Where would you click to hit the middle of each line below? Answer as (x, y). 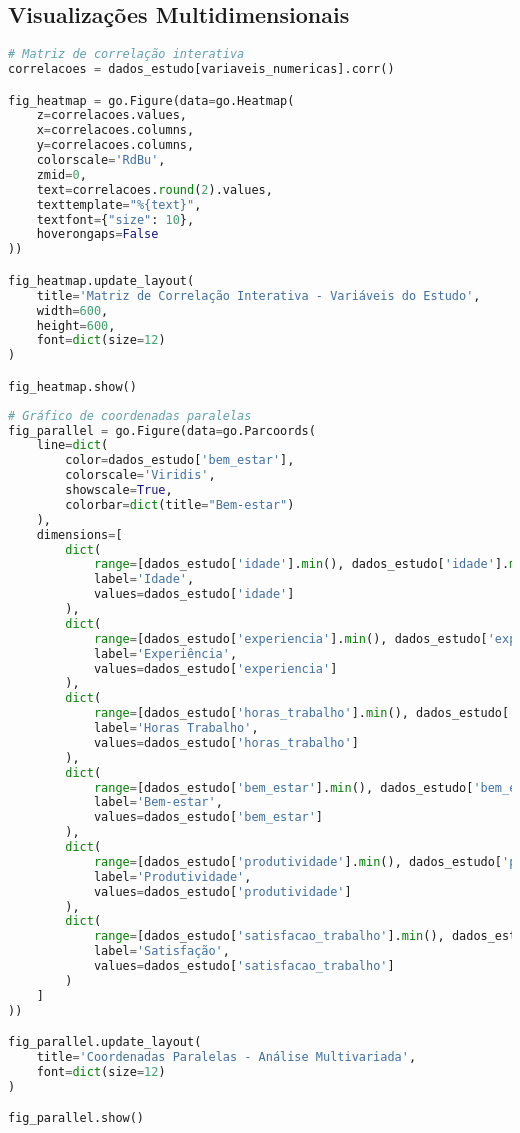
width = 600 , (72, 310)
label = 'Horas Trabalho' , (176, 728)
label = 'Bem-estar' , (158, 802)
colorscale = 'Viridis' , (140, 475)
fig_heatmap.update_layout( (101, 280)
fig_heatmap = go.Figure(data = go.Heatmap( (151, 100)
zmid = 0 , (61, 174)
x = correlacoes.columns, (115, 130)
